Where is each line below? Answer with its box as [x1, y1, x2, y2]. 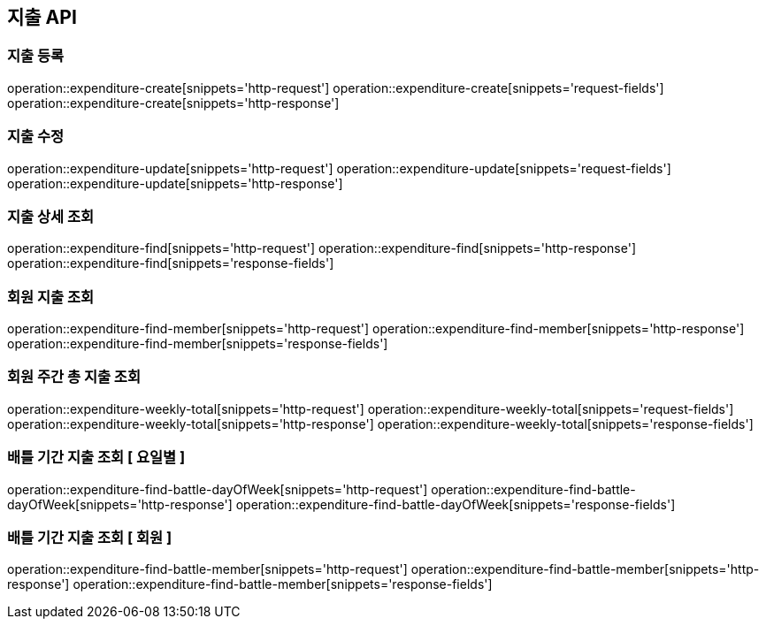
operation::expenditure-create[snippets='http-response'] [7, 95, 340, 111]
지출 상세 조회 [7, 207, 95, 225]
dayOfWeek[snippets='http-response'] [7, 496, 233, 512]
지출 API [7, 6, 77, 28]
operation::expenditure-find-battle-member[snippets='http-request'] [7, 561, 408, 577]
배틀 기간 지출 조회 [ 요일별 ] [7, 448, 186, 467]
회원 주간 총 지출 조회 [7, 368, 141, 386]
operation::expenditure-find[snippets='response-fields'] [7, 256, 334, 271]
